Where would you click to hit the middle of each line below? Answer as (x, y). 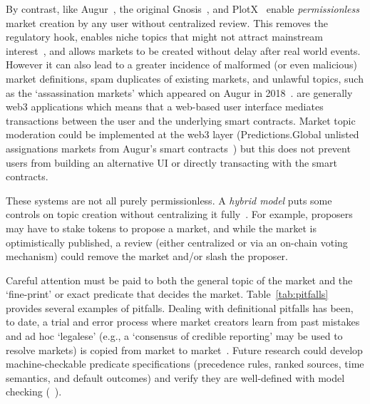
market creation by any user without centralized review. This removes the (167, 22)
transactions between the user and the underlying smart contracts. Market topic (181, 120)
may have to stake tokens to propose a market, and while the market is (161, 228)
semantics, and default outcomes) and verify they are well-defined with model (175, 377)
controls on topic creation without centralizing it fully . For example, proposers (179, 214)
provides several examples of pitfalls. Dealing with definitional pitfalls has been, (180, 307)
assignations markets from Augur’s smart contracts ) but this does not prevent (178, 148)
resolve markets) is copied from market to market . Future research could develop (184, 349)
